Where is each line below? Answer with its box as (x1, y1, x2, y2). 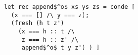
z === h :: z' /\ (21, 36, 79, 43)
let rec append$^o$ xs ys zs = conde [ (4, 3, 135, 10)
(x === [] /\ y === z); (11, 11, 89, 19)
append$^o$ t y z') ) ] (21, 44, 100, 52)
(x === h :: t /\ (18, 27, 75, 35)
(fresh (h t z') (11, 20, 64, 27)
